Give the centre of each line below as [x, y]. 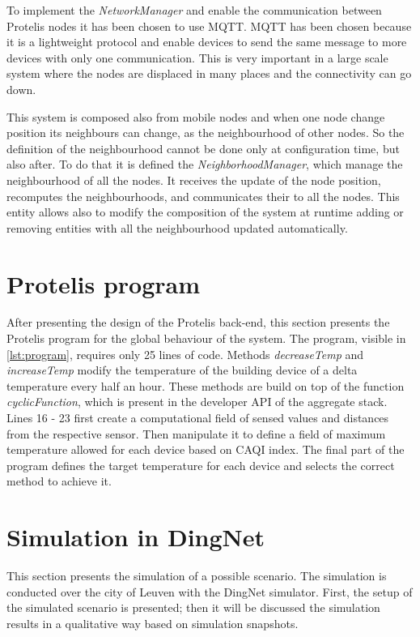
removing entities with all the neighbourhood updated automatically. [177, 227]
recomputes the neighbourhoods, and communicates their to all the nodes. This [203, 196]
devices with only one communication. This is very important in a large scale [197, 57]
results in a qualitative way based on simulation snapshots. [153, 623]
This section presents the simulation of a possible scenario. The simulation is [197, 576]
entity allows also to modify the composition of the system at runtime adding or [205, 212]
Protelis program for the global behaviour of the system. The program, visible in [206, 338]
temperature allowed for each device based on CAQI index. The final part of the [206, 449]
